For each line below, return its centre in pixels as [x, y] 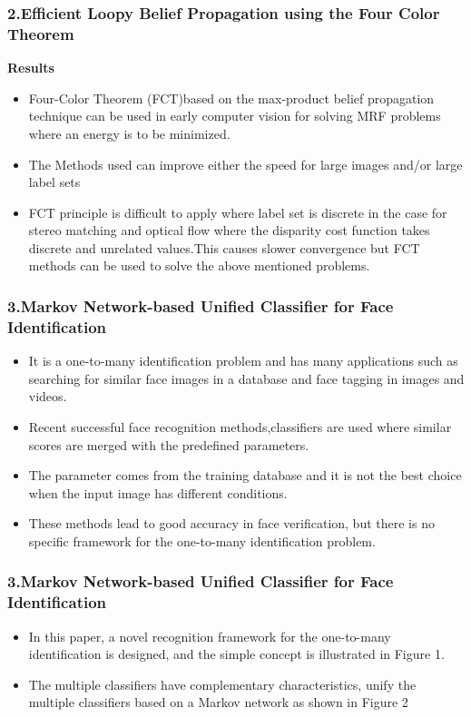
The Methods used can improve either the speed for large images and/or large [245, 164]
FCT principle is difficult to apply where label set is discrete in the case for [238, 212]
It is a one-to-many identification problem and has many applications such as [243, 361]
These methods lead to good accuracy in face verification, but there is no [231, 523]
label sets [54, 182]
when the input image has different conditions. [158, 492]
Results [31, 68]
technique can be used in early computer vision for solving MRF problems [235, 116]
